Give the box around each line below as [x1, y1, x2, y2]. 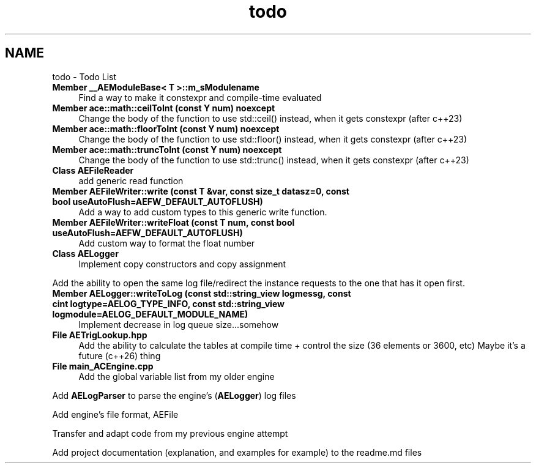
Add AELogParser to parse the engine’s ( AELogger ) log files [52, 390, 296, 401]
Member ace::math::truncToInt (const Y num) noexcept [52, 144, 282, 155]
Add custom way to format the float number [78, 237, 255, 248]
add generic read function [78, 175, 184, 186]
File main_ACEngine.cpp [52, 360, 154, 371]
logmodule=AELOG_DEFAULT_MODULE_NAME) [52, 308, 248, 319]
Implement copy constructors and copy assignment [78, 258, 286, 269]
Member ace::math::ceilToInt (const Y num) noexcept [52, 102, 275, 113]
